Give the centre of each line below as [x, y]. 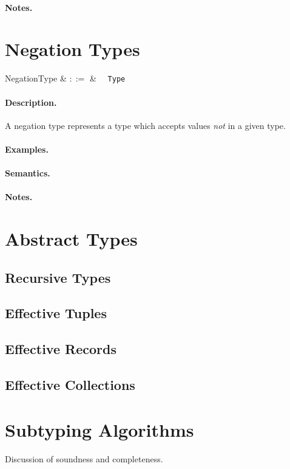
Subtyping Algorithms [99, 429]
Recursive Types [58, 277]
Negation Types [72, 49]
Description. [31, 102]
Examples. [27, 149]
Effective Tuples [56, 313]
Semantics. [28, 173]
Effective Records [61, 349]
